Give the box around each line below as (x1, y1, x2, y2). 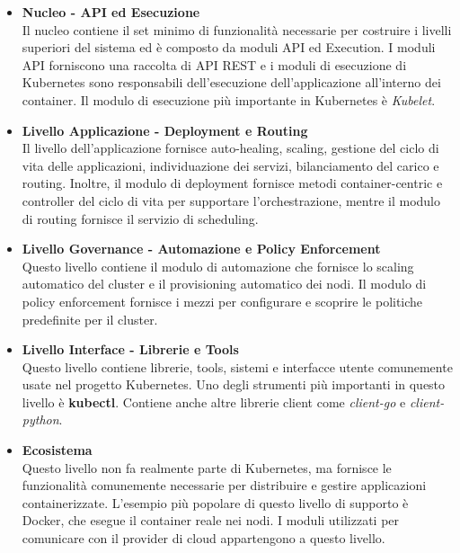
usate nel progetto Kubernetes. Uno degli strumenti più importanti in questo (22, 375, 446, 394)
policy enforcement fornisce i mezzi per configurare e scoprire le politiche (22, 291, 423, 310)
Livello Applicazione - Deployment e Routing (22, 120, 308, 139)
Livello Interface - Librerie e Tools (22, 340, 239, 359)
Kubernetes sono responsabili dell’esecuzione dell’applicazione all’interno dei (22, 73, 441, 92)
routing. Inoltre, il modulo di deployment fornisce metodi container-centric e (22, 174, 443, 192)
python (22, 410, 59, 429)
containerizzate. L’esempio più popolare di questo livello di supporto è (22, 493, 409, 512)
